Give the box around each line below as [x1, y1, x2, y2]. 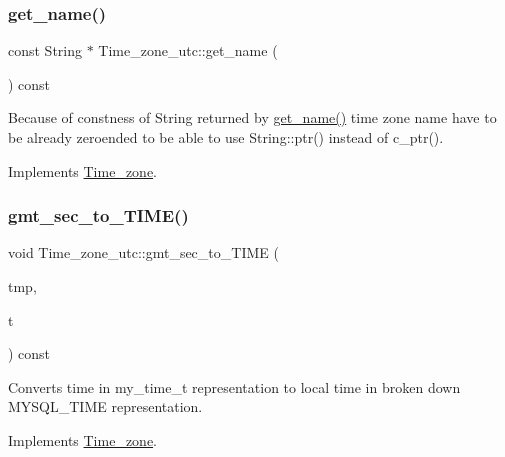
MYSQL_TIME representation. [8, 396, 203, 417]
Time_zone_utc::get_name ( [98, 40, 278, 61]
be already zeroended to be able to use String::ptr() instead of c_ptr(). [8, 127, 444, 147]
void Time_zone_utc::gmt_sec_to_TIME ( [8, 242, 279, 263]
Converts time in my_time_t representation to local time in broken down [8, 376, 461, 397]
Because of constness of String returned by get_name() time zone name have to [8, 107, 497, 128]
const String [8, 40, 83, 61]
